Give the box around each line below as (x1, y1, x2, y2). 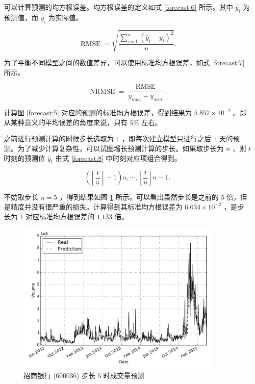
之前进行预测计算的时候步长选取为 (4, 133, 114, 144)
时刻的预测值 (4, 153, 45, 163)
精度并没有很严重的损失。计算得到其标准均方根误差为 (10, 201, 182, 211)
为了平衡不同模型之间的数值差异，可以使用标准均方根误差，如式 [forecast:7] (4, 57, 245, 68)
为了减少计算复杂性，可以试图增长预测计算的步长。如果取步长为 (17, 143, 224, 153)
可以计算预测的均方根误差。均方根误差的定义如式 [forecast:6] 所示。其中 (4, 2, 233, 12)
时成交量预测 (103, 370, 145, 380)
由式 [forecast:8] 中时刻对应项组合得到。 (55, 153, 181, 163)
